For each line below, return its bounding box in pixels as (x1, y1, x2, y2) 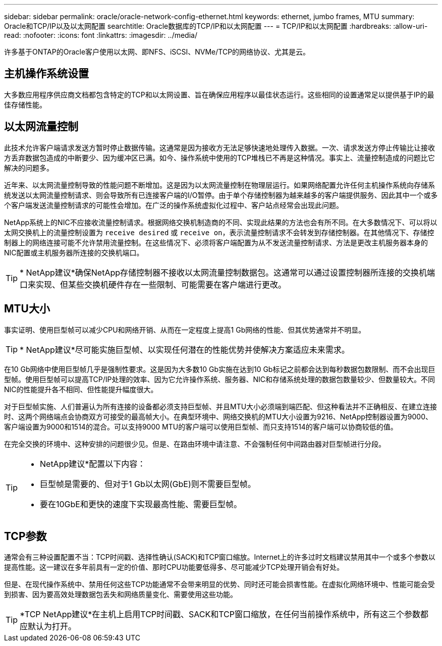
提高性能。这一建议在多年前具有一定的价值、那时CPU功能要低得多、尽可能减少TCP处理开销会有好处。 (4, 563, 344, 572)
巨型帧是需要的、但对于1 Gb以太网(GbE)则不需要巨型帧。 (40, 478, 256, 489)
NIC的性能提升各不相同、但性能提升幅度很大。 (4, 385, 158, 394)
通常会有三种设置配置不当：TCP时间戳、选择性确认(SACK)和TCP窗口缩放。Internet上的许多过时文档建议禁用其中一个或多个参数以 (4, 553, 435, 562)
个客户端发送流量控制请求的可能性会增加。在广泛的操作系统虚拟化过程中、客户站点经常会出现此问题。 (4, 200, 343, 209)
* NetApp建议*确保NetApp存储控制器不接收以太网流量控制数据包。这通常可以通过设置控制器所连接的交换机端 (20, 267, 435, 278)
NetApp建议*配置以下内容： (40, 458, 146, 469)
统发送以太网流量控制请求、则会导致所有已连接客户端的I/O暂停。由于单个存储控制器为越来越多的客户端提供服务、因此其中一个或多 (4, 190, 438, 199)
